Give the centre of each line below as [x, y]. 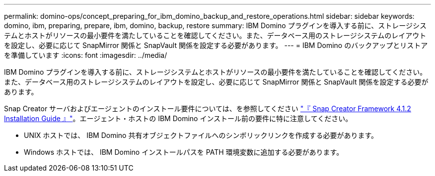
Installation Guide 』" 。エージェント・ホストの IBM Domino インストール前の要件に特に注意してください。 [178, 118]
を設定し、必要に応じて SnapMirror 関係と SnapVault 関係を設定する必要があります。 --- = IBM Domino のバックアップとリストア [216, 45]
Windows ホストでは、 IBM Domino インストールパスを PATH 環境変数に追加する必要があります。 [184, 152]
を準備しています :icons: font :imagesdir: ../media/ [86, 55]
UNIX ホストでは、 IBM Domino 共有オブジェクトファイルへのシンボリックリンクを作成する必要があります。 [201, 135]
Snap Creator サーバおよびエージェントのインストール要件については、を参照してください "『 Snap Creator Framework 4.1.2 [208, 109]
